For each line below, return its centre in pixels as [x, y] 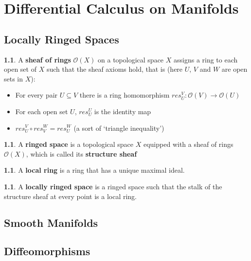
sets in [14, 78]
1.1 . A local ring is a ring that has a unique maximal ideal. [94, 170]
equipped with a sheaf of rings [188, 144]
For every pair [36, 95]
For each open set [42, 111]
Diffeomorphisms [47, 251]
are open [234, 69]
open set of [20, 69]
